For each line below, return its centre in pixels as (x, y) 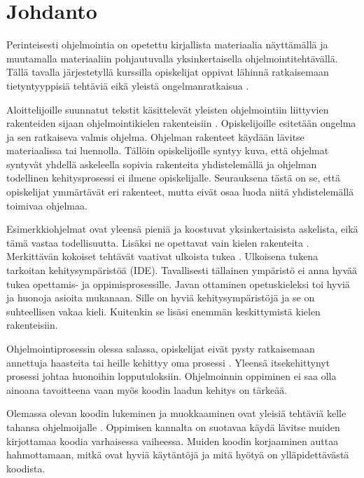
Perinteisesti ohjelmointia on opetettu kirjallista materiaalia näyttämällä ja (167, 45)
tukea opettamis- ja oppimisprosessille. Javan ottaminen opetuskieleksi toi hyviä (178, 284)
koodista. (26, 468)
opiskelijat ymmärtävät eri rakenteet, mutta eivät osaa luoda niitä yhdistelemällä (180, 192)
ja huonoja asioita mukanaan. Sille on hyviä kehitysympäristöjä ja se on (161, 298)
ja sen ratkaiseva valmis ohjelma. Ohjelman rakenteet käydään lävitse (155, 136)
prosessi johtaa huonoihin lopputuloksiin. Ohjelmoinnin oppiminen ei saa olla (171, 376)
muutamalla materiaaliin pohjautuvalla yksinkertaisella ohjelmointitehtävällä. (172, 58)
